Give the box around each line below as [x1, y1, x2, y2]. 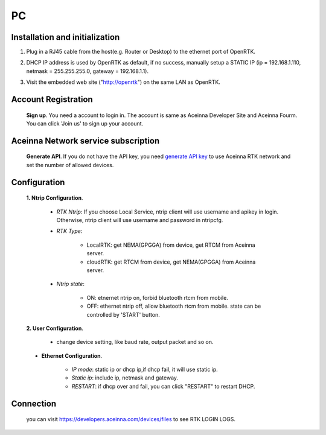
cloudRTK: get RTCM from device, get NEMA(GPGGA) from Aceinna [86, 258, 256, 265]
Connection [11, 398, 57, 408]
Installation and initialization [11, 32, 120, 42]
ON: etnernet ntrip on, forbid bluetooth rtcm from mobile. [86, 294, 229, 301]
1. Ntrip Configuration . [26, 194, 83, 202]
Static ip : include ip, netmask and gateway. [71, 374, 178, 381]
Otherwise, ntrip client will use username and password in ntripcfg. [56, 217, 223, 224]
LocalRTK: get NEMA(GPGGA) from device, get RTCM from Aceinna [86, 241, 256, 249]
